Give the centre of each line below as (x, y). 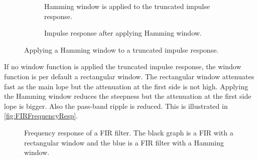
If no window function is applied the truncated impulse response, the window (123, 66)
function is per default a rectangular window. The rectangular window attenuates (129, 76)
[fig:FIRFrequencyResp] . (41, 116)
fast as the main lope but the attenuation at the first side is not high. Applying (126, 86)
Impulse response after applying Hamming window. (123, 33)
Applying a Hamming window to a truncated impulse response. (121, 49)
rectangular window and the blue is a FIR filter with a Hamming (124, 142)
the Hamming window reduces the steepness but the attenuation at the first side (128, 96)
